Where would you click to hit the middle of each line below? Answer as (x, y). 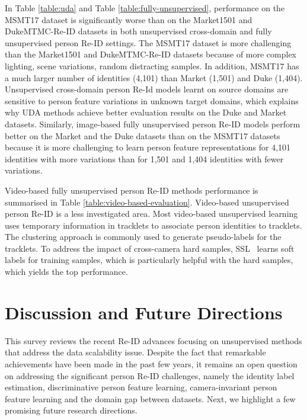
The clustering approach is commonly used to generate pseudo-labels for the (143, 237)
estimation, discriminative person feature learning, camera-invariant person (141, 387)
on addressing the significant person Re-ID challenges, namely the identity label (150, 375)
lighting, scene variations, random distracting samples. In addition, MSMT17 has (152, 65)
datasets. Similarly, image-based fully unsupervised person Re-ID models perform (153, 124)
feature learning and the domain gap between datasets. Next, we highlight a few (150, 398)
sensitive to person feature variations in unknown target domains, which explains (152, 100)
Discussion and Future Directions (144, 312)
